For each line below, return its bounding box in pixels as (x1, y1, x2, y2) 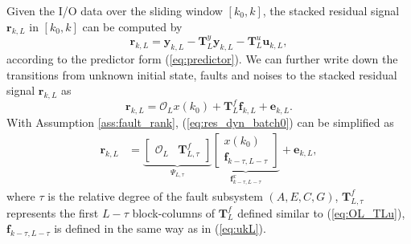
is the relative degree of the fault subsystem (47, 187, 263, 204)
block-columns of (132, 204, 216, 221)
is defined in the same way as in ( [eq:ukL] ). (54, 220, 266, 237)
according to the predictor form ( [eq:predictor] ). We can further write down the (6, 51, 398, 67)
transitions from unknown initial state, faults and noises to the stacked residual (6, 66, 397, 83)
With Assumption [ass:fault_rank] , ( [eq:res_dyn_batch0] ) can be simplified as (6, 114, 394, 131)
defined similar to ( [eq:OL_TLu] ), (237, 204, 405, 221)
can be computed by (82, 18, 183, 35)
